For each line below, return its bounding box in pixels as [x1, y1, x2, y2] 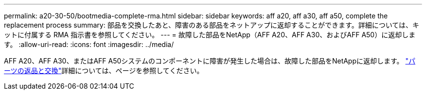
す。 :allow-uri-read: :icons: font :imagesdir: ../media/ [4, 40, 174, 48]
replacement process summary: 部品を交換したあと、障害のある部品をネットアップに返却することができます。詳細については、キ [4, 21, 420, 29]
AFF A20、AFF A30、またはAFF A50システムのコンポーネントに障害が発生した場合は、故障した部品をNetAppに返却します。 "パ [4, 57, 416, 65]
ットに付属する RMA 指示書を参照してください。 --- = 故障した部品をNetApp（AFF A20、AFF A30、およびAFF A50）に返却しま [4, 31, 416, 39]
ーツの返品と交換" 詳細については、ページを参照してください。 [4, 66, 204, 75]
